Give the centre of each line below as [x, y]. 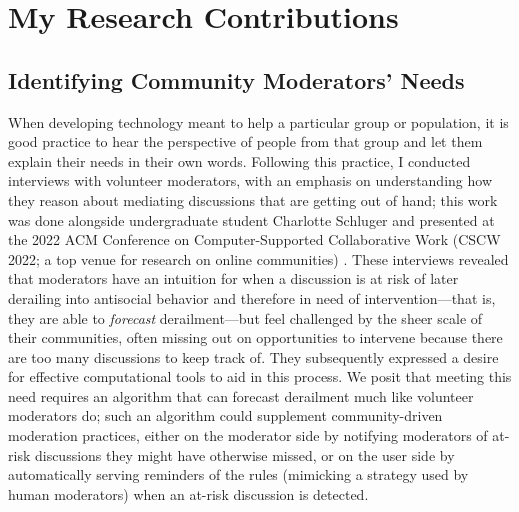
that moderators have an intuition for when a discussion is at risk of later [233, 278]
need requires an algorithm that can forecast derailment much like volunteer [241, 395]
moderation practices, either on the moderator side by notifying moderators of [248, 435]
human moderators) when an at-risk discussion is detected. [188, 493]
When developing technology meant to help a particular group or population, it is [258, 121]
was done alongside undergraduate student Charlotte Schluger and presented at [251, 219]
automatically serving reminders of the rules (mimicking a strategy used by [238, 474]
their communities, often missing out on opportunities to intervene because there [255, 337]
